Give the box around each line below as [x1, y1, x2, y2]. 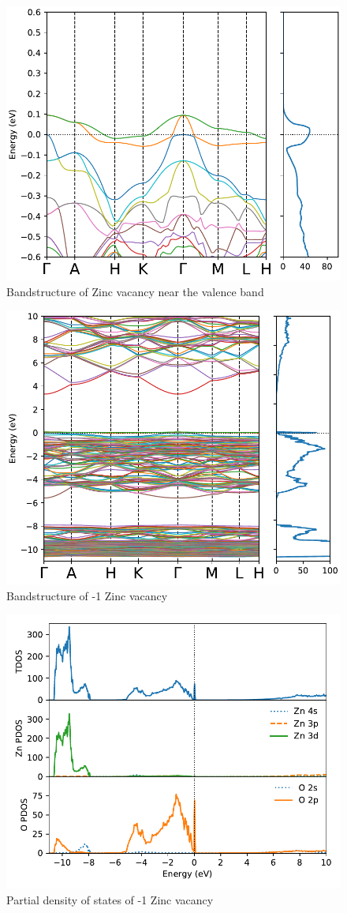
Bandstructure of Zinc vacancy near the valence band [6, 283, 264, 299]
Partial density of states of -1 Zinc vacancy [6, 891, 214, 907]
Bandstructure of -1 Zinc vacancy [6, 587, 168, 603]
